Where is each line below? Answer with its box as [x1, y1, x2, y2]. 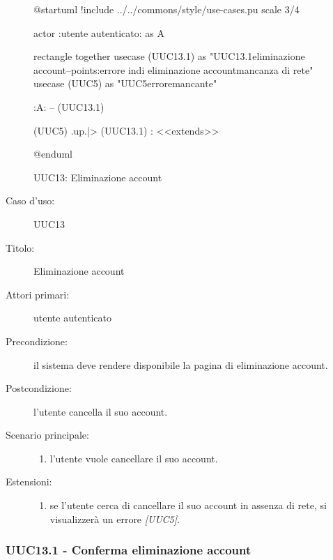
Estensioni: [6, 474, 52, 489]
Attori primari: [6, 287, 70, 301]
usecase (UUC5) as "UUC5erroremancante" [33, 76, 217, 91]
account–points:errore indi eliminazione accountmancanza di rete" [33, 62, 313, 77]
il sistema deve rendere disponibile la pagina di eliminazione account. [33, 357, 328, 372]
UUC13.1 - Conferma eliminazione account [6, 541, 251, 559]
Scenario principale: [6, 427, 89, 442]
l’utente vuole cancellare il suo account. [49, 451, 218, 465]
